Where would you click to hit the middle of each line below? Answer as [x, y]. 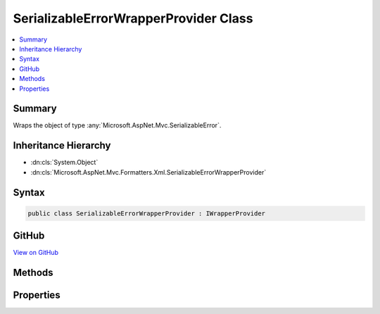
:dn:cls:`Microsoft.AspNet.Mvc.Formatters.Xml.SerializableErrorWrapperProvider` [148, 172]
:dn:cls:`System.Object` [64, 163]
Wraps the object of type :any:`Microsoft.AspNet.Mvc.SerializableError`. [117, 125]
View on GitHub [36, 253]
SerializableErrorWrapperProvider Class [133, 18]
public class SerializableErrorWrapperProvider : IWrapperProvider [147, 213]
